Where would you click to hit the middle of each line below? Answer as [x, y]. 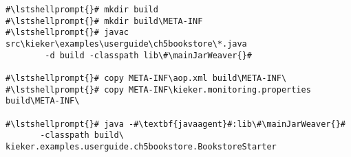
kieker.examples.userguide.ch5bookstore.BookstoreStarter [141, 146]
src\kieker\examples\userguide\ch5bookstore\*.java [126, 44]
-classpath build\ [82, 135]
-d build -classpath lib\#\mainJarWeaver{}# [148, 55]
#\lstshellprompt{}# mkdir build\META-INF [104, 21]
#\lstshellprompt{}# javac [67, 33]
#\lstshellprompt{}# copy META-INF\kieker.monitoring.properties [158, 89]
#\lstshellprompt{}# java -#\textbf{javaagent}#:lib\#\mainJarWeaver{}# [175, 124]
